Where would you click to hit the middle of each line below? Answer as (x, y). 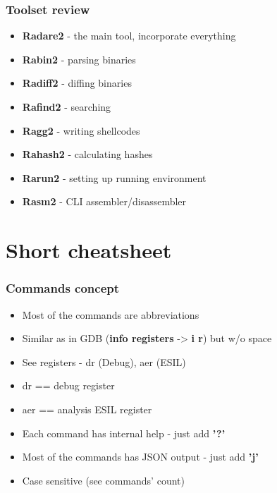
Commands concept (63, 288)
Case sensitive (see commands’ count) (103, 480)
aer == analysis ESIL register (87, 409)
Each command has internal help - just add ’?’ (124, 433)
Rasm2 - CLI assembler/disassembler (104, 201)
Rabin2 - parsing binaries (79, 59)
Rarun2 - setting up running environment (114, 177)
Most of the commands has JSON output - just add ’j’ (140, 457)
